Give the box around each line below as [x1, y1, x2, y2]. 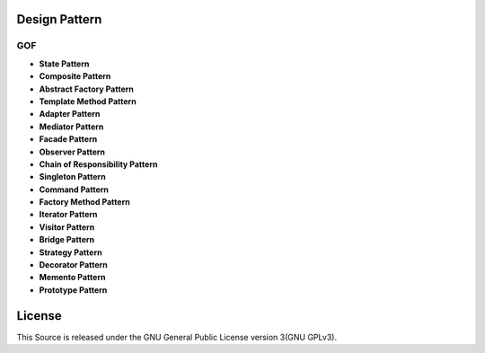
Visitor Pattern [39, 221, 95, 233]
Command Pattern [39, 184, 110, 195]
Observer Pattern [39, 146, 106, 157]
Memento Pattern [39, 272, 106, 283]
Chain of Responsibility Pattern [39, 158, 158, 170]
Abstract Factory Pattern [39, 84, 134, 94]
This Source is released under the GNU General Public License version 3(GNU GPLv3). [16, 331, 337, 342]
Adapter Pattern [39, 109, 101, 119]
